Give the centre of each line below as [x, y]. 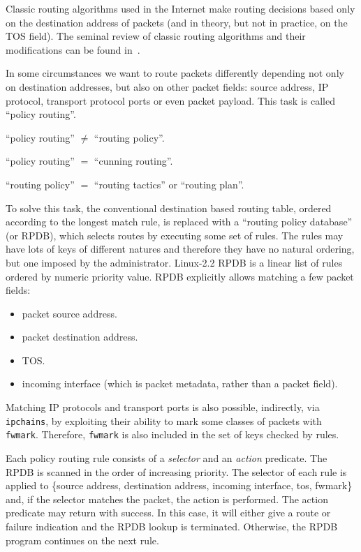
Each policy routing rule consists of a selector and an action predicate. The [167, 457]
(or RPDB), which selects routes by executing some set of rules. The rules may [175, 235]
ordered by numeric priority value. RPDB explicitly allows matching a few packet [180, 276]
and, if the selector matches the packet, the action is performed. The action [167, 499]
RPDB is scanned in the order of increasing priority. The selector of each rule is [176, 471]
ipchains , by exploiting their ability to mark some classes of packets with [164, 420]
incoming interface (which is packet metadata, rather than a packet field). [180, 383]
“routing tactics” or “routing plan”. [169, 184]
